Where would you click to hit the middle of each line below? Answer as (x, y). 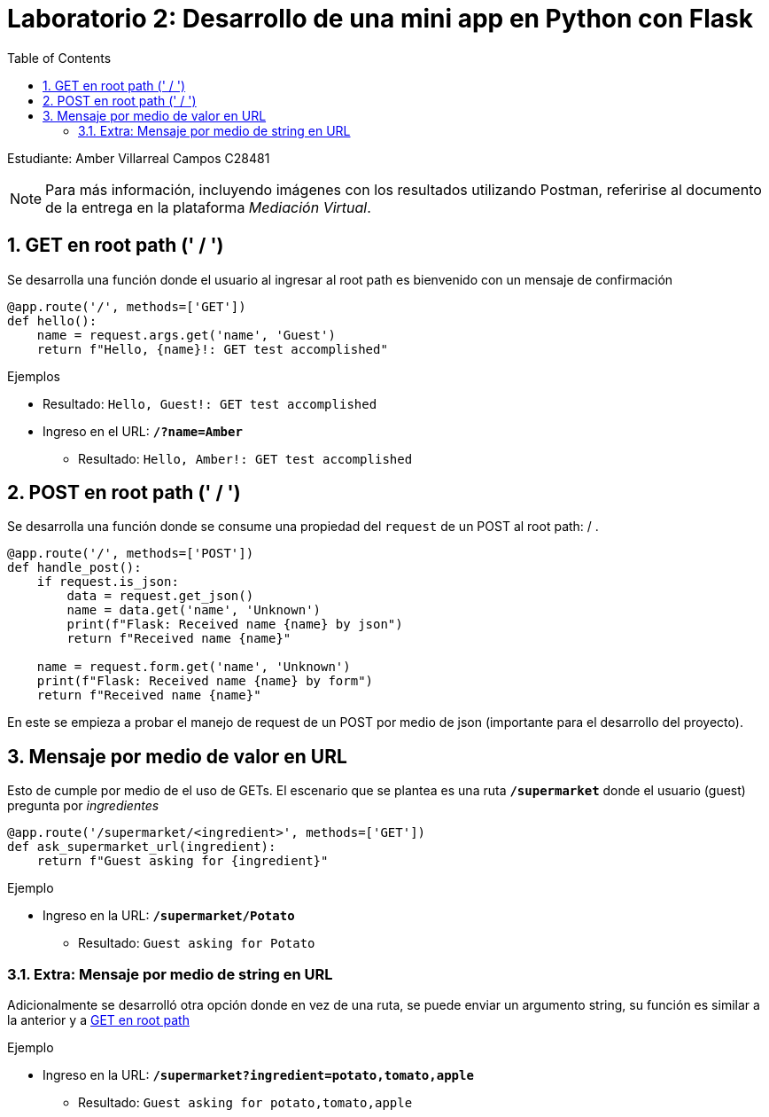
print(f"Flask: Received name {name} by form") (205, 681)
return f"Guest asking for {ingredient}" (183, 861)
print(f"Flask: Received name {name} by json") (235, 625)
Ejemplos (34, 376)
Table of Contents (59, 58)
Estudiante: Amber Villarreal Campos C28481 (139, 158)
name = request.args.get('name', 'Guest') (186, 335)
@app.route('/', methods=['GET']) (127, 306)
